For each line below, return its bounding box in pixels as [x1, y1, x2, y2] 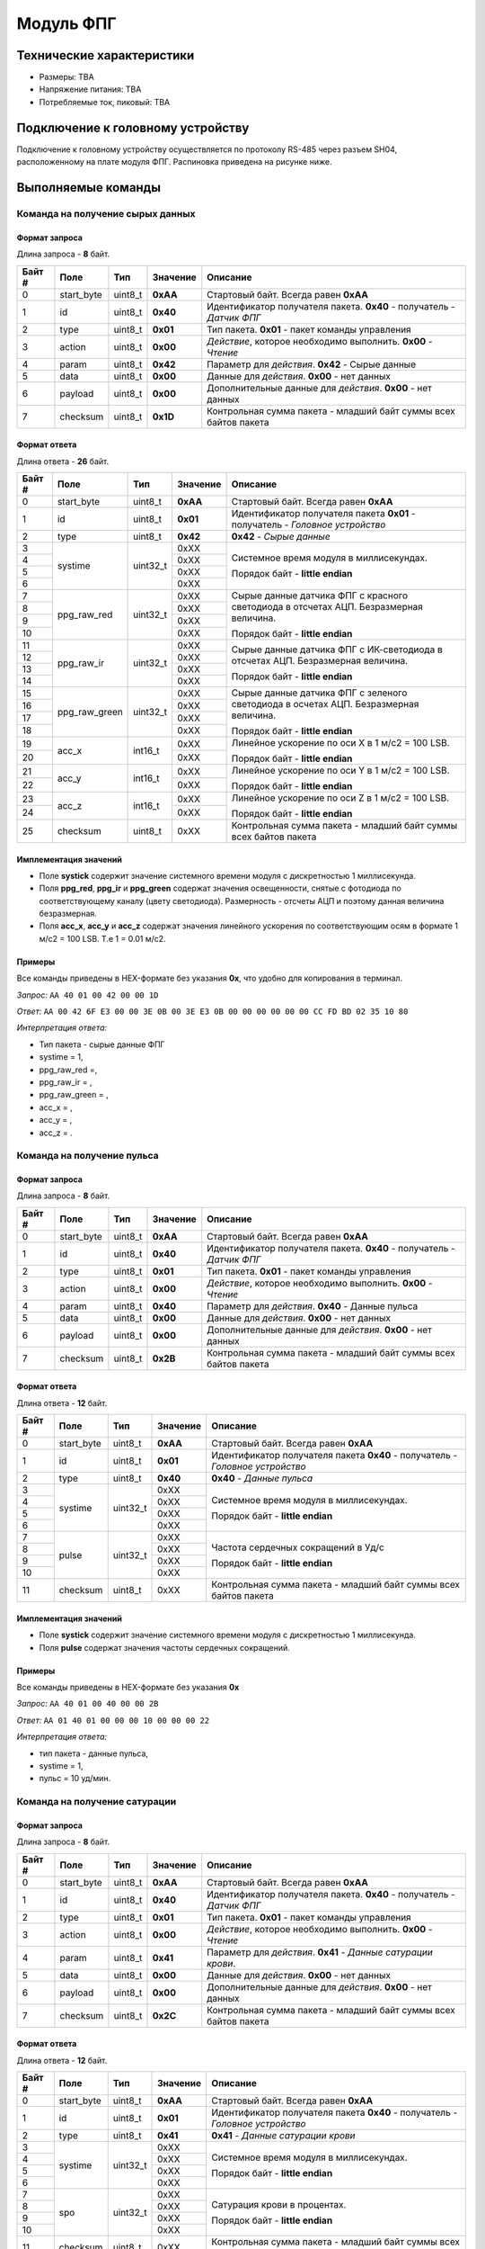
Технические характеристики [16, 48, 195, 63]
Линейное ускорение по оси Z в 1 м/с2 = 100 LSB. [231, 792, 449, 804]
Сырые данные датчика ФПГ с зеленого [231, 686, 408, 699]
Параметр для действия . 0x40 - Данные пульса [207, 1300, 419, 1313]
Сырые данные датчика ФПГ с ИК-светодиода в [231, 643, 444, 656]
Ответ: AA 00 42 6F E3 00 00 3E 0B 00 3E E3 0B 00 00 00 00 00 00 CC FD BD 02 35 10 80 [16, 1006, 409, 1017]
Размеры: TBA [39, 72, 94, 83]
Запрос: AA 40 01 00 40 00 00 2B [16, 1698, 159, 1709]
